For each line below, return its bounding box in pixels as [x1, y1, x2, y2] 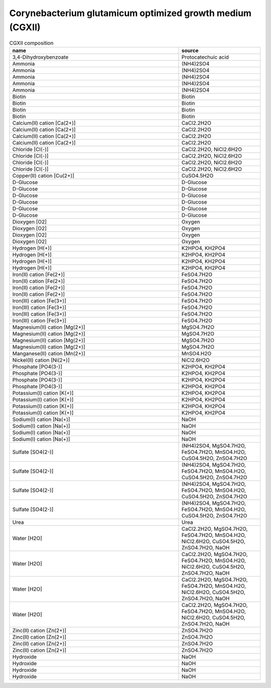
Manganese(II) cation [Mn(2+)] [12, 350, 85, 357]
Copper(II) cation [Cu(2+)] [12, 172, 75, 179]
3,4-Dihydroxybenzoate [12, 53, 69, 60]
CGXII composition [9, 39, 54, 46]
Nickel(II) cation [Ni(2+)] [12, 356, 70, 363]
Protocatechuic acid [181, 53, 229, 60]
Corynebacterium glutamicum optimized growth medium [9, 8, 252, 19]
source [181, 47, 199, 54]
